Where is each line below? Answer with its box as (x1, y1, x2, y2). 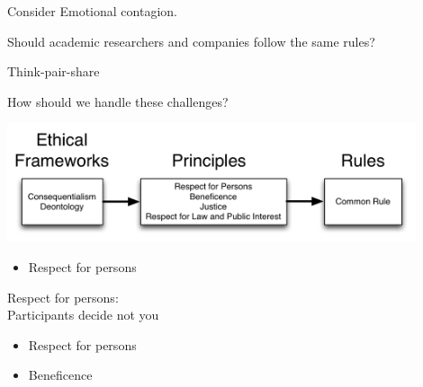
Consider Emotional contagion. (7, 2, 177, 20)
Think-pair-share (7, 62, 100, 81)
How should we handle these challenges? (7, 92, 229, 110)
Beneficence (28, 365, 93, 384)
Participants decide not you (7, 305, 159, 324)
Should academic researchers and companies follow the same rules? (7, 31, 375, 50)
